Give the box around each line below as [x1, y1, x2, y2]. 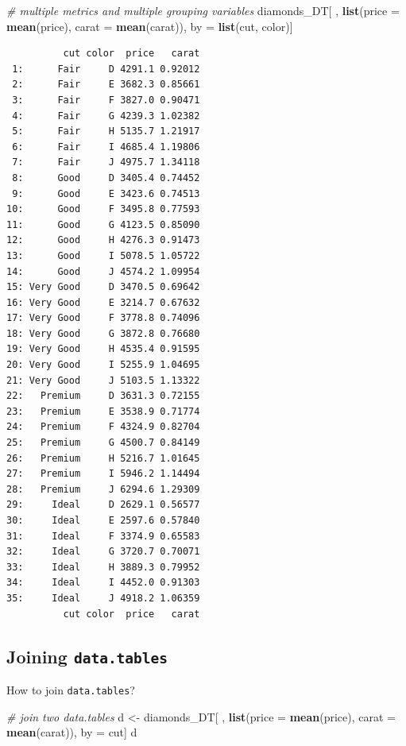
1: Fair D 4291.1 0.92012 [12, 63, 200, 75]
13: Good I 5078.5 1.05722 [6, 249, 200, 261]
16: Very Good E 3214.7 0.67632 [6, 296, 200, 308]
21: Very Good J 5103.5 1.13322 [6, 374, 200, 386]
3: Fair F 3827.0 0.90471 [12, 94, 200, 106]
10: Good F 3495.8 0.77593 [6, 203, 200, 215]
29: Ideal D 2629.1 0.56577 [6, 499, 200, 511]
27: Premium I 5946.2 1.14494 [6, 468, 200, 480]
